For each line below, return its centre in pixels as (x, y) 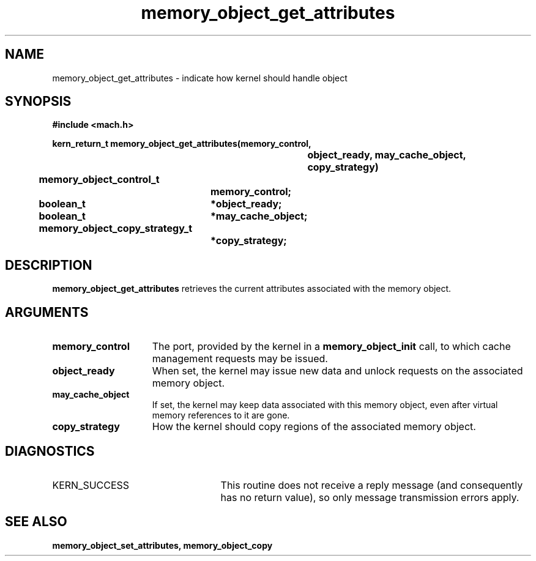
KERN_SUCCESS (91, 485)
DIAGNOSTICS (50, 451)
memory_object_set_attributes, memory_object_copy (162, 545)
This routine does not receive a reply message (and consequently (372, 485)
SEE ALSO (36, 522)
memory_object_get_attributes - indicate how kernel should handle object (200, 78)
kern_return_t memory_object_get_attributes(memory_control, (182, 144)
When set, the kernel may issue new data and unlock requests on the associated (337, 371)
